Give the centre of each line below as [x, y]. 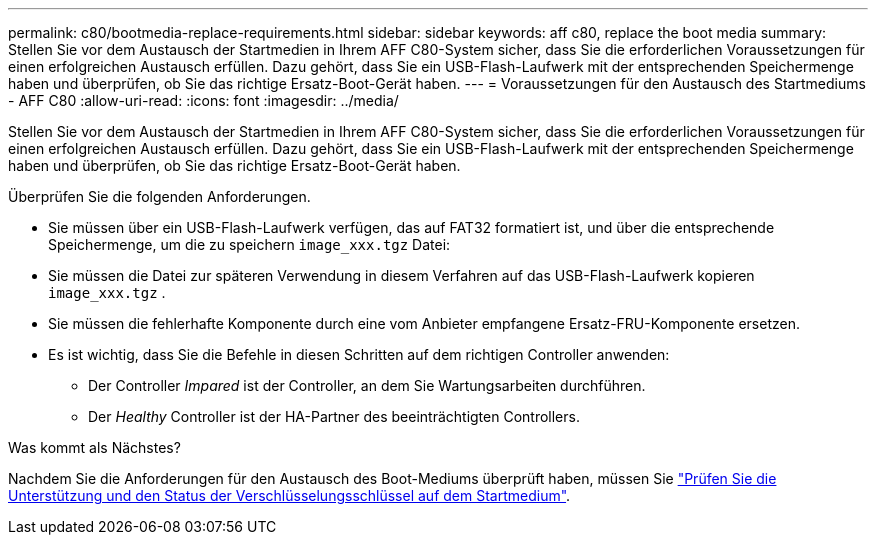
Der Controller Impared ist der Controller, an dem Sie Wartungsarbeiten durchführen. [367, 385]
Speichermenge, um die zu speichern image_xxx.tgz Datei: [249, 244]
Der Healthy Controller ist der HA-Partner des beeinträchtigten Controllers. [334, 416]
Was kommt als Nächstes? [94, 447]
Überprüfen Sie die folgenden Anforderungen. [159, 196]
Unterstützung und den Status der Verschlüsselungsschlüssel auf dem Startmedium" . [289, 495]
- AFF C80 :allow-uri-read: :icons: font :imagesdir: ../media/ [203, 100]
